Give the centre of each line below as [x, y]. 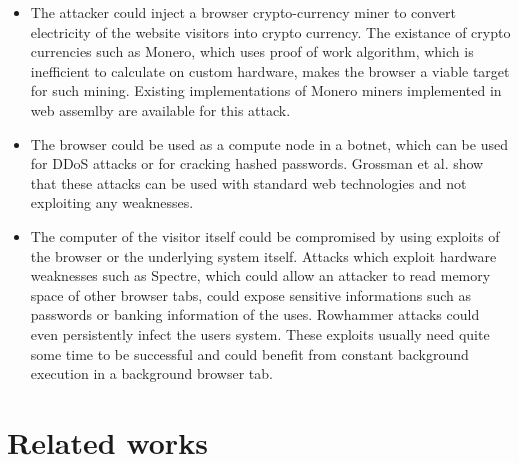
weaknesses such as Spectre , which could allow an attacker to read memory [260, 275]
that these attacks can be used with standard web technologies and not [248, 182]
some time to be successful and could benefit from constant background [249, 353]
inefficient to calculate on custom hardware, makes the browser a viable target [270, 70]
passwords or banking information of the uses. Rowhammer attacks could [255, 314]
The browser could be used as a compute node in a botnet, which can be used [269, 143]
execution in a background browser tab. [151, 373]
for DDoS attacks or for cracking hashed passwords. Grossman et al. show [257, 163]
